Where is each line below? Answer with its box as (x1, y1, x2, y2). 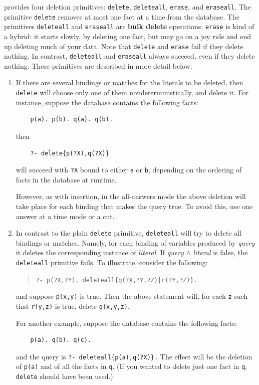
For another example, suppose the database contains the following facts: (16, 317, 237, 328)
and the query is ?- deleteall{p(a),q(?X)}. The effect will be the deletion (16, 351, 252, 361)
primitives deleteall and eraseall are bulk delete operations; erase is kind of (4, 21, 254, 32)
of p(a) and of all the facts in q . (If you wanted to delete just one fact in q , (16, 361, 247, 371)
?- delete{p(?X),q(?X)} (30, 149, 109, 157)
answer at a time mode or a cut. (16, 211, 115, 221)
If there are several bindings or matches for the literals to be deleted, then (16, 77, 243, 88)
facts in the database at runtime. (16, 174, 117, 184)
